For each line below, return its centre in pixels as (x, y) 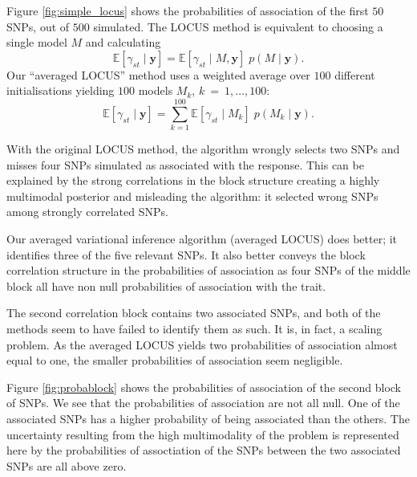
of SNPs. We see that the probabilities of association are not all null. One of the (203, 403)
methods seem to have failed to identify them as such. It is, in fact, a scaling (194, 329)
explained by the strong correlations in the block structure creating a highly (193, 180)
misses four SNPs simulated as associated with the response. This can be (185, 164)
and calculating (123, 42)
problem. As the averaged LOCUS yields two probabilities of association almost (202, 344)
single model (37, 42)
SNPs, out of (38, 26)
